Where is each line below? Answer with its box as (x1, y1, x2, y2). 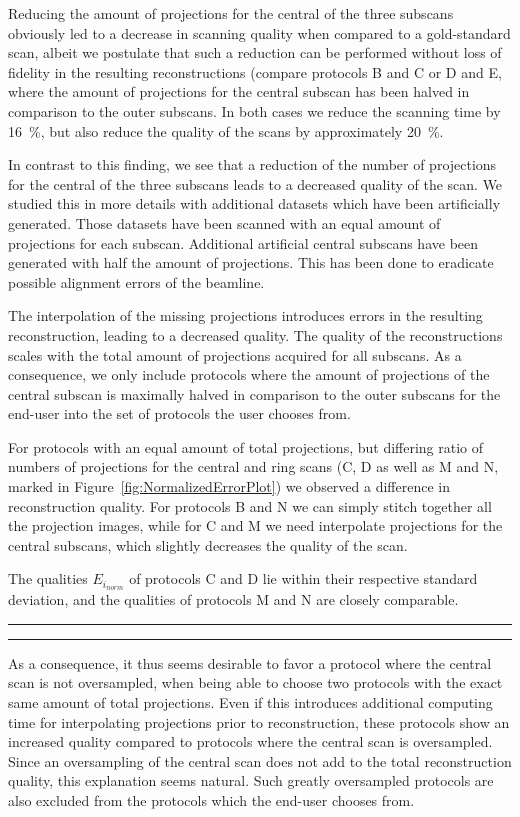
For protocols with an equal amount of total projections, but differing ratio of (8, 436, 484, 457)
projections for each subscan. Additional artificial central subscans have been (8, 232, 479, 253)
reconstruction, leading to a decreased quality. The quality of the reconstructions (8, 324, 503, 345)
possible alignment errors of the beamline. (8, 271, 265, 292)
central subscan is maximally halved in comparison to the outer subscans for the (8, 383, 501, 404)
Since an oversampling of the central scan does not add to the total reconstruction (8, 750, 512, 771)
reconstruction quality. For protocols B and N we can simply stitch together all (8, 495, 492, 516)
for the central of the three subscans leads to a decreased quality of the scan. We (8, 173, 503, 194)
